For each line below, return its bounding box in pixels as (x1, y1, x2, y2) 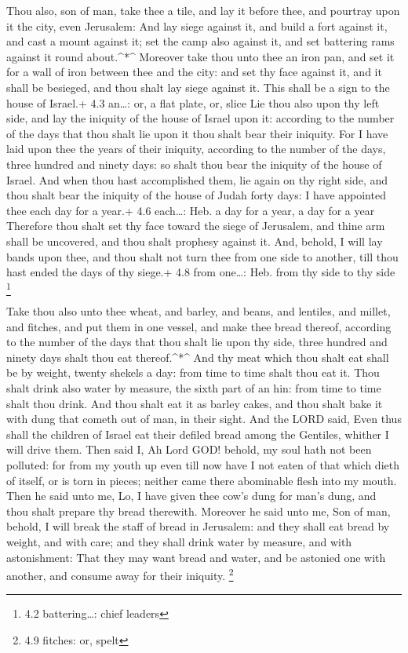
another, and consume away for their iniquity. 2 (6, 565, 234, 583)
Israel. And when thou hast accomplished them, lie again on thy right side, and (6, 171, 388, 188)
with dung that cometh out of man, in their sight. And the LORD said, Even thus (6, 410, 402, 427)
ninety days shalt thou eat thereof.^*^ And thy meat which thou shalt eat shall (6, 348, 389, 365)
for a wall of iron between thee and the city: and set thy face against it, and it (6, 64, 382, 80)
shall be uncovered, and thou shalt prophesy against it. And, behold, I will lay (6, 232, 383, 249)
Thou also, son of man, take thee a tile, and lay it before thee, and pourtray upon (6, 2, 400, 18)
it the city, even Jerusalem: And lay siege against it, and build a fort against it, (6, 17, 388, 34)
